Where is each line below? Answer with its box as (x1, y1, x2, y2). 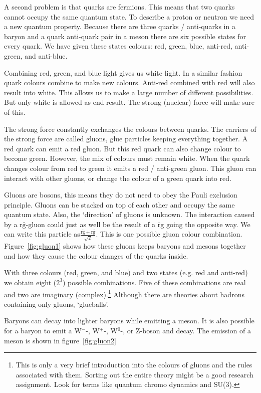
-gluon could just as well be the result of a (26, 219, 156, 229)
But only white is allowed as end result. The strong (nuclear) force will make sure (4, 97, 255, 107)
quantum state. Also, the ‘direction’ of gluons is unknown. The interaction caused (4, 209, 255, 220)
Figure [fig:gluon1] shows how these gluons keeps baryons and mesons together (4, 241, 246, 251)
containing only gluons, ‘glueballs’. (4, 298, 109, 309)
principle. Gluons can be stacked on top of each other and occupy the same (4, 199, 235, 210)
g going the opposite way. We (160, 219, 250, 229)
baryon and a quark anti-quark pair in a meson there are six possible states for (4, 31, 246, 41)
